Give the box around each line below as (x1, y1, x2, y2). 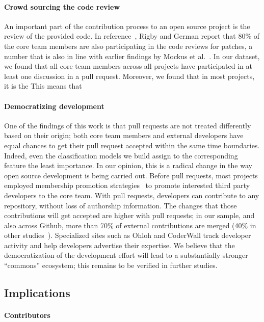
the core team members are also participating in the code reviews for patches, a (4, 40, 253, 51)
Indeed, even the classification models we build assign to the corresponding (4, 150, 238, 160)
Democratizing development (4, 100, 104, 111)
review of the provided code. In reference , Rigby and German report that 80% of (4, 31, 260, 41)
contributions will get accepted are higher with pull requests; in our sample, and (4, 210, 255, 221)
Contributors (4, 310, 50, 320)
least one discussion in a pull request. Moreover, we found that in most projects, (4, 70, 255, 81)
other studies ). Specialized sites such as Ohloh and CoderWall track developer (4, 230, 251, 240)
